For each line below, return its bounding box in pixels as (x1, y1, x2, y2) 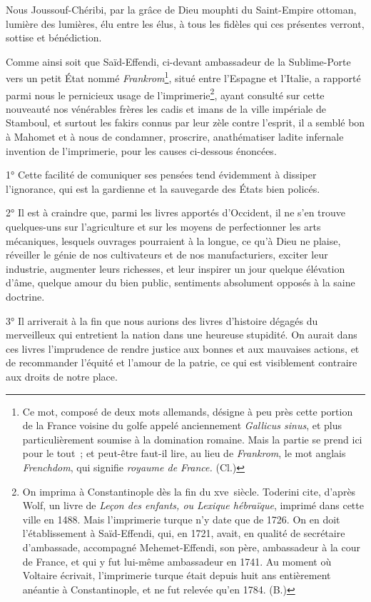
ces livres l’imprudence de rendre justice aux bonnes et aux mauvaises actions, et (6, 341, 360, 356)
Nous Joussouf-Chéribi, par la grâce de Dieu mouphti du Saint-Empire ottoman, (6, 2, 357, 16)
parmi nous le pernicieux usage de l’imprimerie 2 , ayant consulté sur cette (6, 85, 325, 102)
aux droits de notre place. (6, 368, 118, 383)
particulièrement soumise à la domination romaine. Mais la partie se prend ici (22, 431, 362, 446)
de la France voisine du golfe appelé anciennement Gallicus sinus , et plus (22, 418, 342, 433)
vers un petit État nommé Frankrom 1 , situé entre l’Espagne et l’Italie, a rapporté (6, 69, 361, 86)
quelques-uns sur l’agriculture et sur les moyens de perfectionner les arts (6, 219, 321, 234)
